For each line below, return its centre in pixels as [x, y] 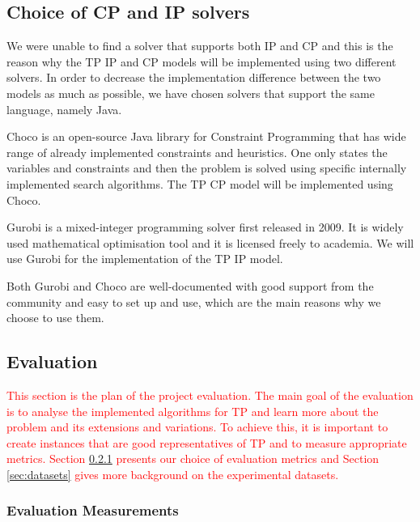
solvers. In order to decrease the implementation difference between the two [194, 77]
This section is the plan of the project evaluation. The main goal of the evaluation [210, 395]
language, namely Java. [64, 109]
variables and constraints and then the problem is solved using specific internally [207, 168]
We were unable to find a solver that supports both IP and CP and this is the [200, 46]
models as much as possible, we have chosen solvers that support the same [191, 93]
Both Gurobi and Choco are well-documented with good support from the [190, 285]
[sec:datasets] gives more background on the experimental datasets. [173, 474]
